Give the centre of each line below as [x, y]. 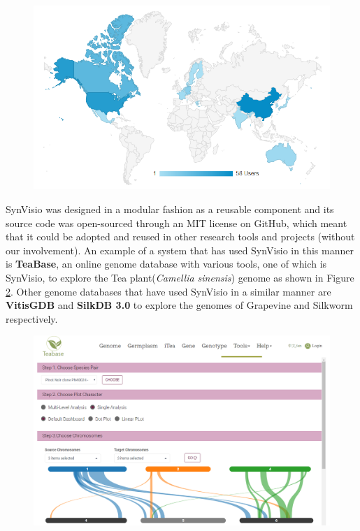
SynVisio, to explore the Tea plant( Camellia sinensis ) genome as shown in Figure [180, 277]
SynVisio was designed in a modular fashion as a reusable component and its [170, 209]
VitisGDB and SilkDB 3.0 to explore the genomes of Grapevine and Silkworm [179, 305]
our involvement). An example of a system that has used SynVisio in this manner [180, 250]
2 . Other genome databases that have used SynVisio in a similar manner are [168, 291]
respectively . [32, 318]
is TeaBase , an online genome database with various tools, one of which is [166, 264]
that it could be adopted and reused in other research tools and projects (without [180, 237]
